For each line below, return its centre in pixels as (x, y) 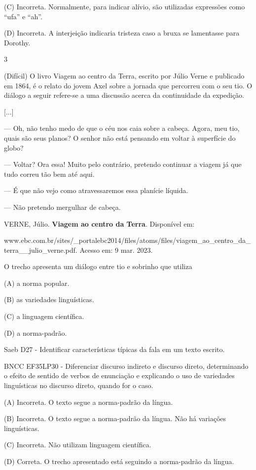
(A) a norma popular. (37, 283)
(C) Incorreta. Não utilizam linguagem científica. (78, 445)
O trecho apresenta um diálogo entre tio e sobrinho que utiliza (98, 266)
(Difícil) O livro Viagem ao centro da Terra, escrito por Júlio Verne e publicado (124, 75)
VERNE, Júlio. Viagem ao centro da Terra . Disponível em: (99, 223)
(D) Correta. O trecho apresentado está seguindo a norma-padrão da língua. (119, 461)
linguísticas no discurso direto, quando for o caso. (79, 385)
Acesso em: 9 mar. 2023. (116, 250)
